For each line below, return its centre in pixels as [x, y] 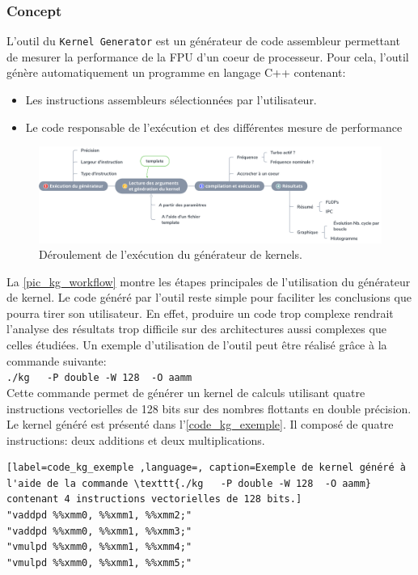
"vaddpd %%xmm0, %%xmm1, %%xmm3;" [99, 531]
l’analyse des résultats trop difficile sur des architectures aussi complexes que [196, 329]
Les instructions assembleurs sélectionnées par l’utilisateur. [171, 100]
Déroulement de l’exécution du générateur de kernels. [171, 254]
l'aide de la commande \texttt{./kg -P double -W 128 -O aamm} [189, 483]
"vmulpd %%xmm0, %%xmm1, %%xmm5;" [99, 562]
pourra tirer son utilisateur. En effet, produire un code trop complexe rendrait [200, 313]
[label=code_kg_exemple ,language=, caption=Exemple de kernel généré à [206, 468]
